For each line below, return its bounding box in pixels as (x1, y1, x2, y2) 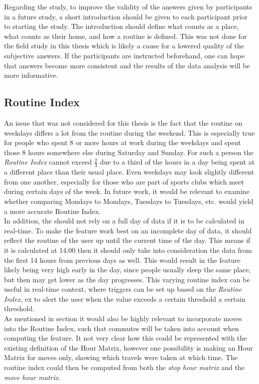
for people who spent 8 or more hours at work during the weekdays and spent (4, 137, 241, 148)
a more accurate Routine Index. (4, 205, 101, 216)
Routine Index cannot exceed (4, 157, 92, 167)
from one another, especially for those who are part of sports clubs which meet (4, 176, 244, 187)
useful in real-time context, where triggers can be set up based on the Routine (4, 284, 242, 294)
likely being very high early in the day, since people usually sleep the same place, (4, 264, 251, 275)
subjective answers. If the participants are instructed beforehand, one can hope (4, 50, 245, 60)
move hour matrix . (4, 372, 61, 382)
